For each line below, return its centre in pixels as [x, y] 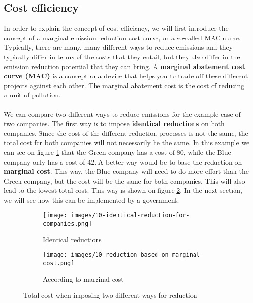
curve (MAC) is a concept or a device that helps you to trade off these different [126, 76]
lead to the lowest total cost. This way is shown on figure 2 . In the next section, [123, 190]
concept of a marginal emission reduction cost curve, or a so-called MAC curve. [122, 37]
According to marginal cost [83, 278]
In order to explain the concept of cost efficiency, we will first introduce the [116, 28]
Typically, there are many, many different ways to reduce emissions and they [118, 47]
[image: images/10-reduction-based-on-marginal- [123, 255]
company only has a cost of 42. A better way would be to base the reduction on [123, 161]
